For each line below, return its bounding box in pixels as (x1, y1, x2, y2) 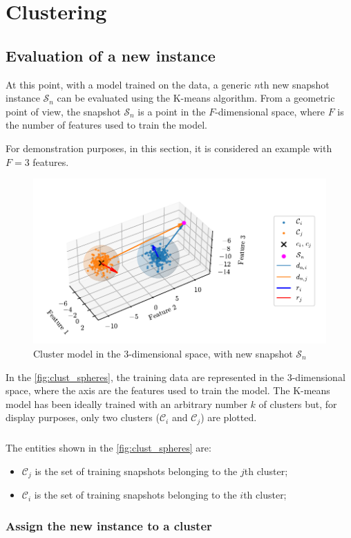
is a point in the (137, 104, 206, 118)
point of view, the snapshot (6, 104, 121, 118)
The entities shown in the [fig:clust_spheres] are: (6, 440, 211, 455)
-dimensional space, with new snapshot (129, 346, 293, 361)
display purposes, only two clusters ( (6, 410, 160, 425)
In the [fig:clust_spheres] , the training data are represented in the (6, 369, 285, 384)
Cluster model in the (33, 346, 121, 361)
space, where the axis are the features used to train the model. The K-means (6, 383, 330, 398)
